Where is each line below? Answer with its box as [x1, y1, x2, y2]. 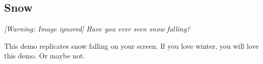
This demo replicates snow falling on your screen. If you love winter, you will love [4, 40, 259, 51]
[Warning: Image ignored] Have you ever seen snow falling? [4, 23, 190, 34]
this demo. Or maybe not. [4, 50, 85, 61]
